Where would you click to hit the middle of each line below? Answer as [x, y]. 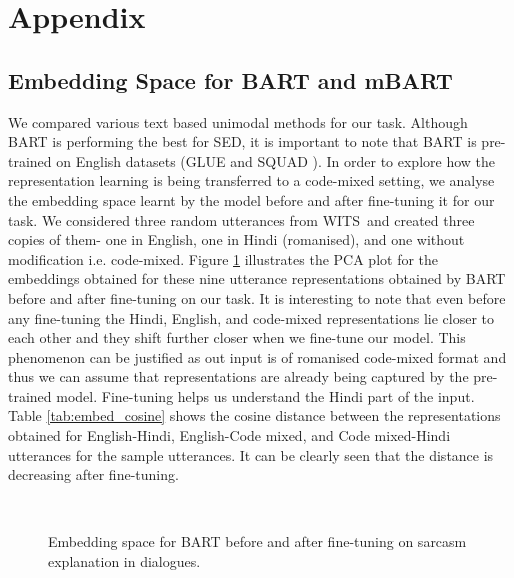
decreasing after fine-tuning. [93, 474]
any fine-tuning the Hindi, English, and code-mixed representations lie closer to [251, 317]
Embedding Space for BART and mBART [230, 79]
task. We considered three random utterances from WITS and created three [241, 219]
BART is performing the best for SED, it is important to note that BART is [242, 141]
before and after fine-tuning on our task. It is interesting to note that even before [257, 297]
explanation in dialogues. [124, 561]
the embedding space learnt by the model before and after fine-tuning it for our [251, 199]
